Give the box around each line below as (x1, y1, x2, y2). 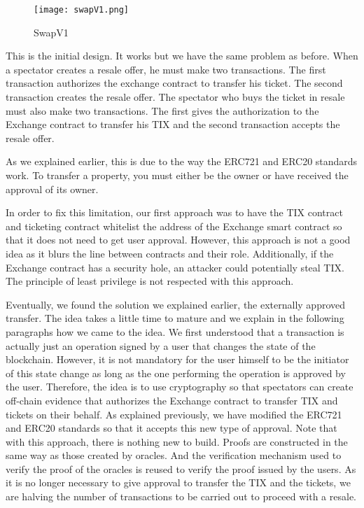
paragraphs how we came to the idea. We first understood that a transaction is (6, 324, 344, 339)
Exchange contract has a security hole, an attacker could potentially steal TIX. (6, 260, 344, 274)
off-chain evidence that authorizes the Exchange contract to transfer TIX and (6, 393, 338, 407)
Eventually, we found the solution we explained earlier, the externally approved (6, 297, 346, 311)
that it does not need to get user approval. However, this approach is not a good (6, 232, 351, 247)
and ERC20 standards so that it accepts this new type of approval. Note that (6, 421, 337, 435)
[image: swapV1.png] (34, 5, 129, 15)
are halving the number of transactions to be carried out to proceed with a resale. (6, 489, 357, 504)
